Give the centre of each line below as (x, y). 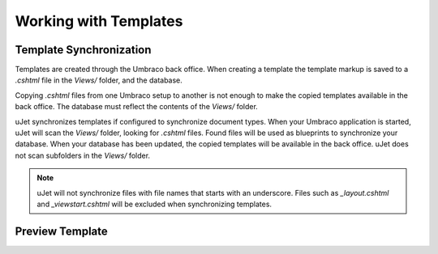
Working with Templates (99, 21)
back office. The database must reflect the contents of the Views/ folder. (137, 107)
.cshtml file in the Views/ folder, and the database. (99, 80)
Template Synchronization (83, 50)
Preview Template (62, 231)
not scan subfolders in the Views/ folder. (82, 155)
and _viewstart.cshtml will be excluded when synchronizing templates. (154, 204)
